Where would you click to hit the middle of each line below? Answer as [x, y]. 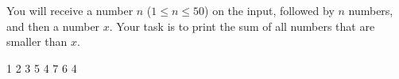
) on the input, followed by [269, 10]
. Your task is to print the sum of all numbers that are [242, 26]
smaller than [37, 41]
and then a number [53, 26]
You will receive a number [70, 10]
